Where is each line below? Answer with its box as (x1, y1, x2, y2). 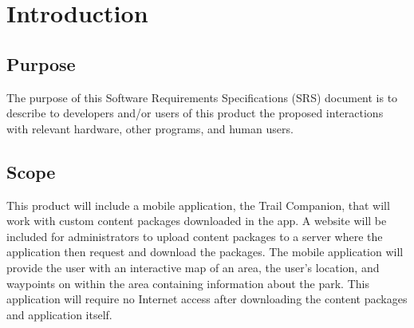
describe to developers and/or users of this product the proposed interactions (6, 105, 384, 121)
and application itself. (6, 306, 112, 322)
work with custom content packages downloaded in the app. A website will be (6, 212, 387, 229)
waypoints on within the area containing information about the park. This (6, 275, 369, 291)
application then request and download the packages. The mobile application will (6, 243, 404, 260)
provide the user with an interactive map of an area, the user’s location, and (6, 259, 380, 275)
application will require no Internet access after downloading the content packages (6, 290, 408, 307)
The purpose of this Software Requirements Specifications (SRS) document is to (6, 89, 398, 105)
